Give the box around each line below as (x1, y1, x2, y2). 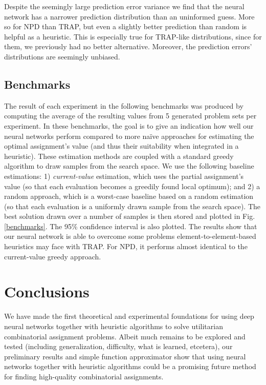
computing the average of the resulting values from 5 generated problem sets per (4, 110, 257, 121)
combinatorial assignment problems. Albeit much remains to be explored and (4, 331, 246, 341)
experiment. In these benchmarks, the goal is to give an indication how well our (4, 120, 254, 131)
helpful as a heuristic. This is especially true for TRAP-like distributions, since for (4, 31, 262, 42)
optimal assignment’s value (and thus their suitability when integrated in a (4, 140, 239, 151)
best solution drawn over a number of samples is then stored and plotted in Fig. (4, 211, 255, 221)
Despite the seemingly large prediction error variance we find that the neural (4, 1, 245, 11)
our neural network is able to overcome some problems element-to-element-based (4, 231, 256, 241)
